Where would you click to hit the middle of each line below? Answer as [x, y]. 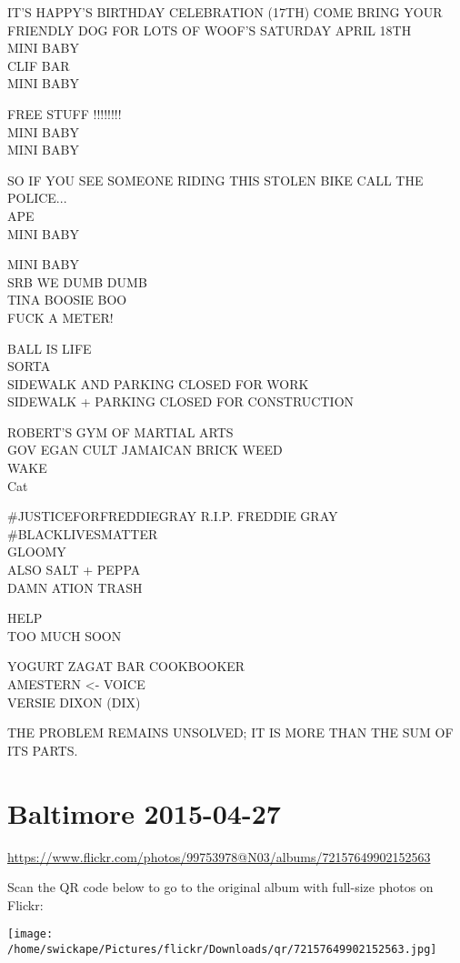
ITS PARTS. [43, 750]
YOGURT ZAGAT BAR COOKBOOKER [126, 666]
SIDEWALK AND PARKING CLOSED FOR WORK [158, 383]
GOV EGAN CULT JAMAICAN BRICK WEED [145, 450]
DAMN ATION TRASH [75, 587]
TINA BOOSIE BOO [67, 300]
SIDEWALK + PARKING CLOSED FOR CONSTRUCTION [181, 401]
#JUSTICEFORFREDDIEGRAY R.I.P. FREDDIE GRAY [173, 516]
